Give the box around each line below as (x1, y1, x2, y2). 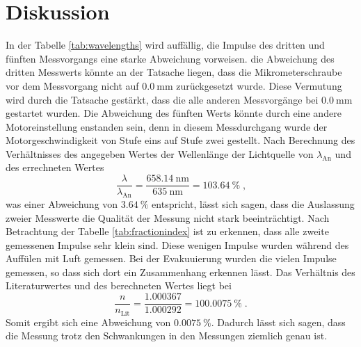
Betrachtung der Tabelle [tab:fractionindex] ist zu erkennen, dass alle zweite (6, 224, 329, 239)
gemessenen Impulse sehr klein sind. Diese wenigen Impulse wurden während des (6, 237, 349, 252)
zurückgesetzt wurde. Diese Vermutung (176, 78, 342, 92)
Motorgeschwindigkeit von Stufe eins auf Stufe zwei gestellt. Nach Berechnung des (6, 133, 355, 147)
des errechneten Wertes (6, 160, 104, 175)
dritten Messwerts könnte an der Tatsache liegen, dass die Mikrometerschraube (6, 65, 342, 79)
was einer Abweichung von (6, 196, 118, 211)
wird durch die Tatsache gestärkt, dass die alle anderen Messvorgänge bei (6, 92, 319, 106)
